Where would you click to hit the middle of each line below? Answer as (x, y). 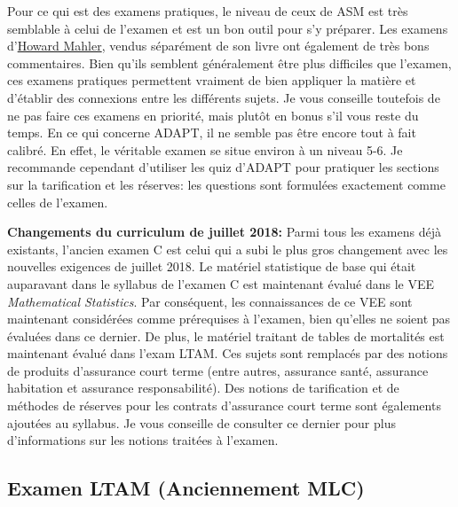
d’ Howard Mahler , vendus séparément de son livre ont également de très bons (218, 46)
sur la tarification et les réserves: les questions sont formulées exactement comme (226, 184)
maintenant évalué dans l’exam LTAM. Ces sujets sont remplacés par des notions (228, 353)
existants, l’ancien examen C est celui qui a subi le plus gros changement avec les (228, 249)
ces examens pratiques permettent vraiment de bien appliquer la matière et (212, 80)
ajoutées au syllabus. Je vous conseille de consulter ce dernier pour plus (201, 422)
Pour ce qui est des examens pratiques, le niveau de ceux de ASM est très (208, 11)
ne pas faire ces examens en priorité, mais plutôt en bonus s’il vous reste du (213, 115)
